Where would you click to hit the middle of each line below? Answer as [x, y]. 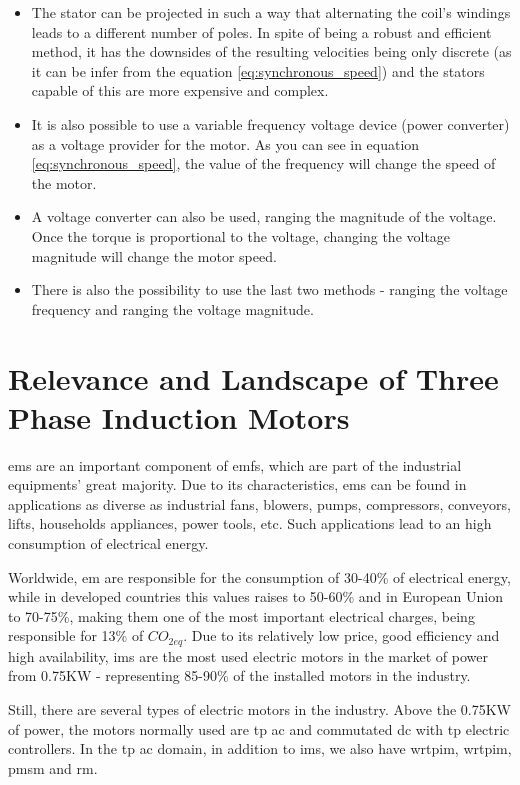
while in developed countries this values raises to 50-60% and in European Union [255, 596]
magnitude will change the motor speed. [154, 255]
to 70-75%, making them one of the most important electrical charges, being [241, 615]
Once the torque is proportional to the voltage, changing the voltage [241, 235]
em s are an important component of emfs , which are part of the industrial [235, 464]
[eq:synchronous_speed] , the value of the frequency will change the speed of [263, 163]
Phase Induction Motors [179, 416]
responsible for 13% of [76, 635]
